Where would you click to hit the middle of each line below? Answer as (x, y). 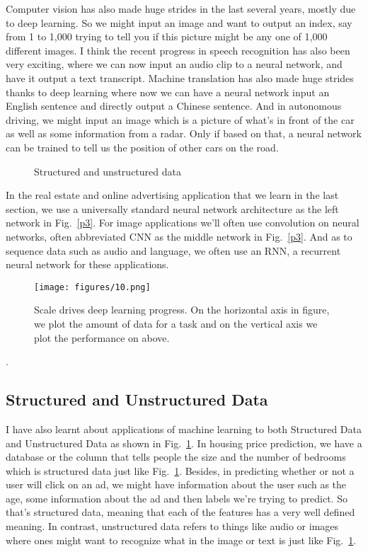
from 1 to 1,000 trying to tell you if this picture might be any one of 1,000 (167, 36)
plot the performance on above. (102, 337)
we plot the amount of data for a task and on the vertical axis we (176, 323)
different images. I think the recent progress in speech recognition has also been (178, 50)
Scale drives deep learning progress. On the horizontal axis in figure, (182, 310)
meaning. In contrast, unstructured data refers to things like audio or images (172, 526)
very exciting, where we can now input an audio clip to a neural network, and (174, 64)
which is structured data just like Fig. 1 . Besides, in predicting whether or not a (180, 470)
